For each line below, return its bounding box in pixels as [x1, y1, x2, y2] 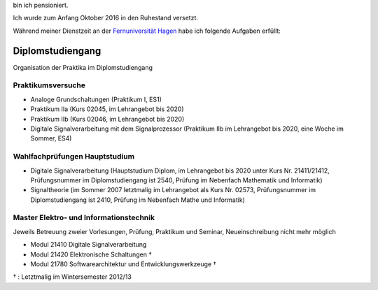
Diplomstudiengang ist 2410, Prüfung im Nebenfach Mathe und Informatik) [30, 196, 245, 204]
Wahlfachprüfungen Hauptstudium [13, 152, 135, 161]
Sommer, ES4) [30, 134, 72, 143]
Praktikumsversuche [13, 80, 86, 90]
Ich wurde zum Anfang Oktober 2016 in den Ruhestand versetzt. [13, 14, 199, 22]
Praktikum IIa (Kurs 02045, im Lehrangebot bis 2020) [30, 105, 184, 113]
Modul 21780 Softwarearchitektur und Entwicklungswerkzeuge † [30, 260, 217, 268]
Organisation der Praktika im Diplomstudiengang [13, 63, 153, 71]
